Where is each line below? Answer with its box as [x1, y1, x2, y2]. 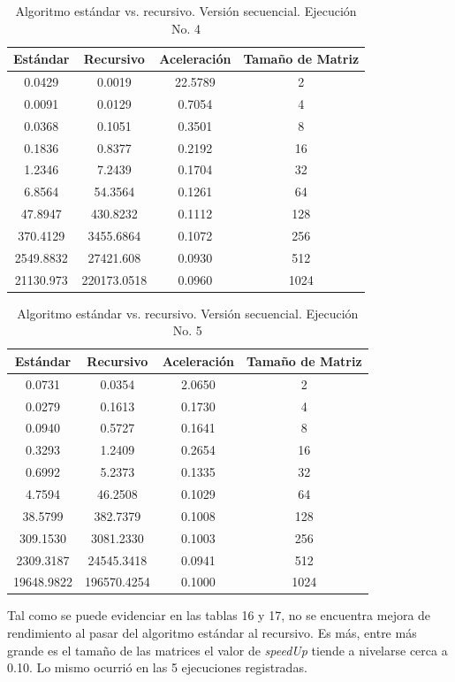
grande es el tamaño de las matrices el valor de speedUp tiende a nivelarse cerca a [7, 640, 448, 659]
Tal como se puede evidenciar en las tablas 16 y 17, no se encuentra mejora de [7, 606, 431, 625]
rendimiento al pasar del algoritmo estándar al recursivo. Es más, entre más [7, 624, 417, 642]
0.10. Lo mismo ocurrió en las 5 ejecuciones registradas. [7, 658, 307, 677]
